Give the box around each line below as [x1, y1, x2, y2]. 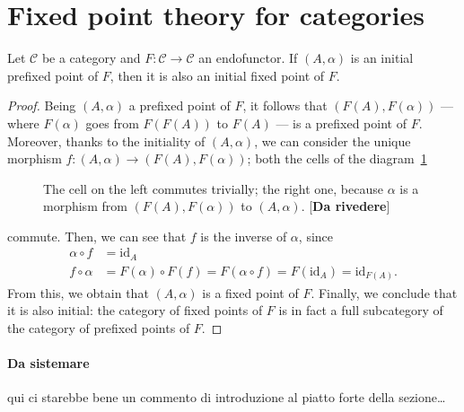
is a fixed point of [202, 283, 299, 302]
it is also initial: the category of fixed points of [7, 301, 263, 320]
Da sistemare [7, 353, 90, 372]
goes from [85, 113, 139, 132]
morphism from [43, 197, 127, 215]
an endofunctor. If [198, 48, 298, 67]
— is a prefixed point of [276, 113, 407, 132]
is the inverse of [200, 226, 287, 245]
